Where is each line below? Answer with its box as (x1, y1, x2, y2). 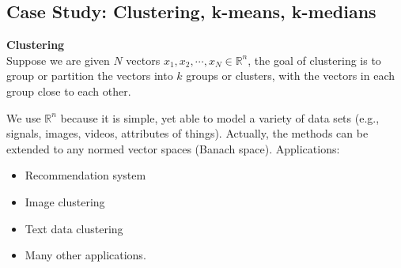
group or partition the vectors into (6, 67, 173, 84)
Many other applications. (25, 247, 146, 263)
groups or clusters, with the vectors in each (186, 67, 395, 84)
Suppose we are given (6, 51, 110, 68)
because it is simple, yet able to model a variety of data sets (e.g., (60, 109, 380, 126)
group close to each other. (6, 82, 131, 99)
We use (6, 109, 41, 126)
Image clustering (25, 193, 105, 209)
